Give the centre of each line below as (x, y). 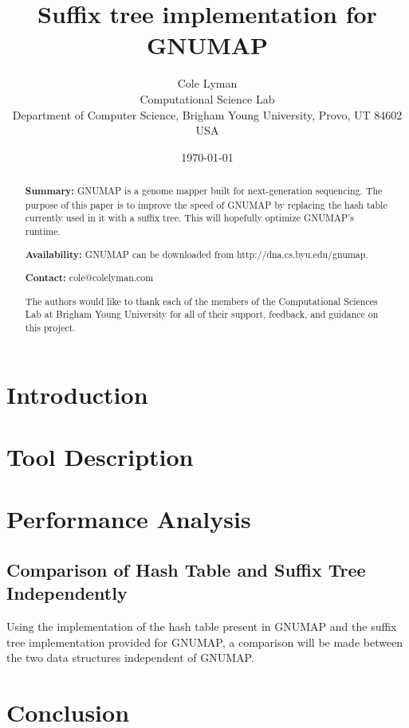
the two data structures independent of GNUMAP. (130, 658)
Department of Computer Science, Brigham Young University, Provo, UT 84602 (207, 114)
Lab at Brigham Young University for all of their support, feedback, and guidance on (202, 314)
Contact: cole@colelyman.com (89, 278)
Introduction (77, 394)
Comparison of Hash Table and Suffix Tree (186, 569)
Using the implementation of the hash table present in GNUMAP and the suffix (202, 626)
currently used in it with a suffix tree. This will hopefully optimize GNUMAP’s (189, 218)
